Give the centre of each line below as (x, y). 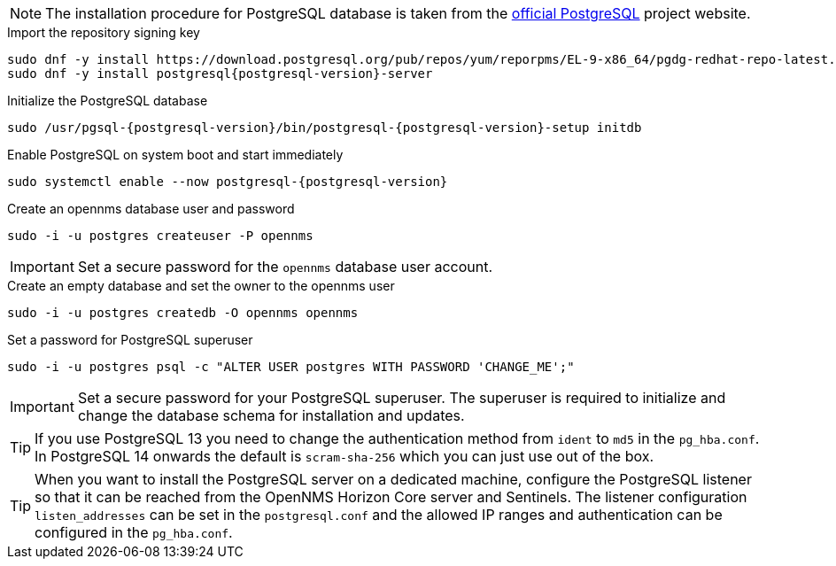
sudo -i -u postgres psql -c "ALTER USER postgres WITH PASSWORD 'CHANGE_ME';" (291, 367)
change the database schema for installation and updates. (271, 415)
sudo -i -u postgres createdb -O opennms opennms (183, 313)
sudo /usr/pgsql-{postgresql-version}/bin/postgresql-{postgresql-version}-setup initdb (325, 128)
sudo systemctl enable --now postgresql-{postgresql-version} (228, 182)
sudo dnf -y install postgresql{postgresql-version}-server (220, 74)
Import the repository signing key (104, 32)
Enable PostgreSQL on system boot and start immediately (175, 155)
